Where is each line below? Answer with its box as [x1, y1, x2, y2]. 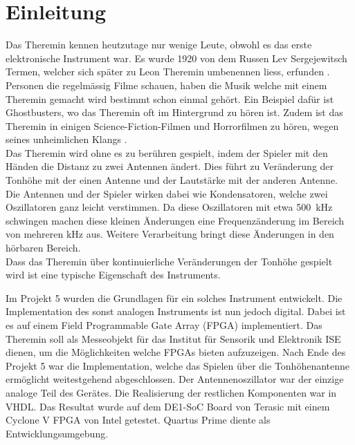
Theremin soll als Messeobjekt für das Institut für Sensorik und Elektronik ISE [6, 331, 341, 345]
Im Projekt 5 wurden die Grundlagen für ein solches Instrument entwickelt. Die [6, 290, 343, 305]
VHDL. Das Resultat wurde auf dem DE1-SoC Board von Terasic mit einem [6, 399, 330, 413]
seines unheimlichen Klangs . [6, 132, 127, 146]
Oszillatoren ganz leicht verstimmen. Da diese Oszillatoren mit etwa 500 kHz [6, 200, 333, 214]
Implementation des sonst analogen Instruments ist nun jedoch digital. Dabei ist [6, 304, 346, 319]
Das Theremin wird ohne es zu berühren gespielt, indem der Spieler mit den [6, 145, 328, 160]
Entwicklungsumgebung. [6, 426, 109, 440]
